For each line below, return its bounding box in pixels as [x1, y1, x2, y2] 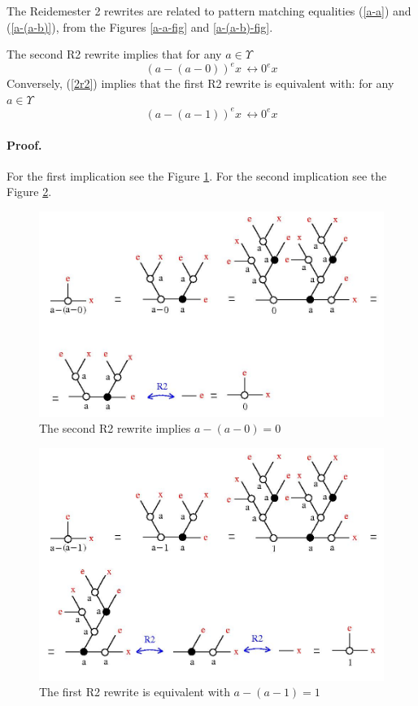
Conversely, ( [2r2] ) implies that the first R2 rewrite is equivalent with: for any [7, 75, 394, 92]
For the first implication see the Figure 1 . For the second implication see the [7, 167, 387, 184]
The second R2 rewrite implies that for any [7, 46, 222, 63]
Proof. [7, 136, 42, 153]
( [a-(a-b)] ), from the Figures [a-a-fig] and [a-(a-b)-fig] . [7, 18, 273, 35]
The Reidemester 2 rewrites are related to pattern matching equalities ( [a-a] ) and [7, 2, 411, 19]
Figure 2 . [7, 183, 52, 200]
